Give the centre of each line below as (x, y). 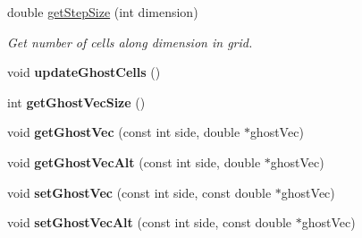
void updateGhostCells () (84, 72)
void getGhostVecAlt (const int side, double (134, 161)
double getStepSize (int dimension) (103, 12)
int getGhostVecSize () (76, 102)
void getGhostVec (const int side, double (124, 132)
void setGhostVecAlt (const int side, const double (150, 222)
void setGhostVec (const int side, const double (139, 192)
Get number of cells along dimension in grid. (130, 42)
